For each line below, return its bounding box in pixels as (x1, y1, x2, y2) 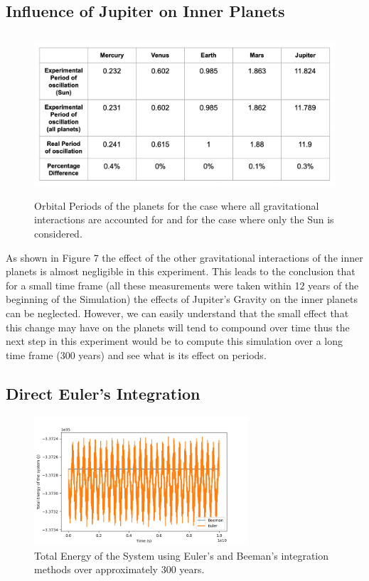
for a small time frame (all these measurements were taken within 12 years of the (6, 277, 359, 292)
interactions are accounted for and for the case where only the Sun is (34, 212, 334, 227)
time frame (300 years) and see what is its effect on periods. (6, 347, 267, 362)
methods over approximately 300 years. (34, 562, 205, 577)
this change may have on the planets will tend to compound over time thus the (6, 319, 350, 334)
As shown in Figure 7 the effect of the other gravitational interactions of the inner (6, 250, 363, 265)
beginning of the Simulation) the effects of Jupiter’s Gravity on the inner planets (6, 292, 358, 307)
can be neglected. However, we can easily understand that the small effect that (6, 305, 349, 320)
